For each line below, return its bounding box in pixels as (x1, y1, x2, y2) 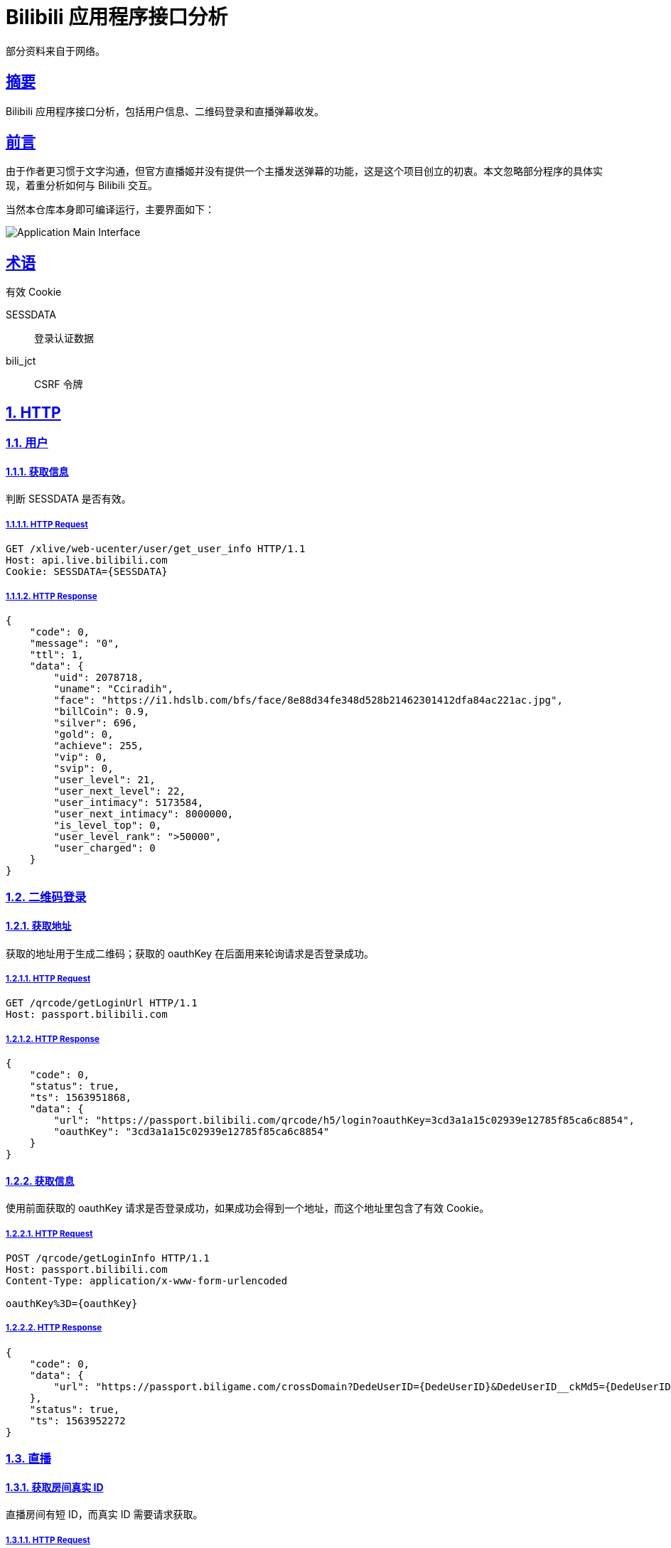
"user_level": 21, (53, 773, 156, 785)
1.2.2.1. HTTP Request (6, 1228, 93, 1239)
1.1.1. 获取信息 (6, 465, 69, 478)
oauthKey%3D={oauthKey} (6, 1298, 138, 1310)
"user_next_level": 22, (53, 785, 186, 797)
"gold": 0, (53, 728, 114, 740)
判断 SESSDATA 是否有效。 (6, 493, 131, 505)
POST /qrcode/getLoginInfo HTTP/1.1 (6, 1252, 210, 1264)
